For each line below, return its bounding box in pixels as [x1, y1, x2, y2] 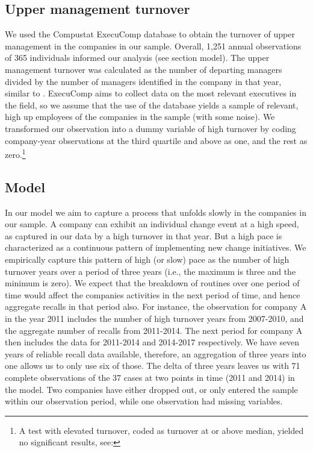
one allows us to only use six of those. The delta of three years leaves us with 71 [5, 359, 300, 372]
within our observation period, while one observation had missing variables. [5, 395, 283, 407]
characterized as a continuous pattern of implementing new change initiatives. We [5, 241, 306, 254]
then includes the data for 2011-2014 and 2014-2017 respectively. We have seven [5, 336, 300, 348]
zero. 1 [5, 146, 26, 160]
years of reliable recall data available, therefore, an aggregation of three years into [5, 347, 306, 360]
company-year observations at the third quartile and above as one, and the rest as [5, 134, 308, 146]
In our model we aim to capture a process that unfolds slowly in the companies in [5, 206, 306, 218]
